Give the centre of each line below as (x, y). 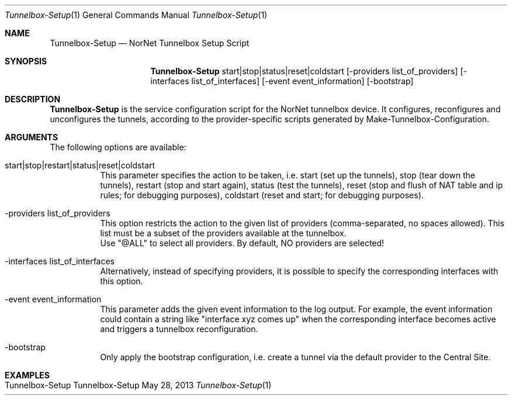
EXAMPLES (27, 375)
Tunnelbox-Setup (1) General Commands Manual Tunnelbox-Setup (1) (136, 15)
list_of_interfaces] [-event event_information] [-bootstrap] (302, 81)
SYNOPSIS (26, 61)
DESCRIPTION (33, 99)
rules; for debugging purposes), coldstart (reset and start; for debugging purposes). (262, 195)
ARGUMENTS (32, 137)
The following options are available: (118, 147)
